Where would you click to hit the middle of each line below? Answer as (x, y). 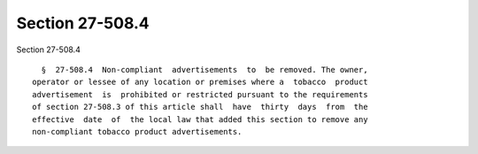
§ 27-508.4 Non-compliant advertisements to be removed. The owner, (204, 69)
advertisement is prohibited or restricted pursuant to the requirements (200, 94)
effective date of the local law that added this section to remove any (200, 119)
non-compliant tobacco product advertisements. (137, 131)
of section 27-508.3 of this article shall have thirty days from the (200, 107)
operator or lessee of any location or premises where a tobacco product (200, 82)
